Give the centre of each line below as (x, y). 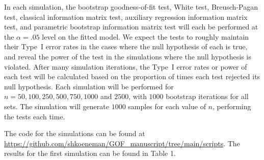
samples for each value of (167, 106)
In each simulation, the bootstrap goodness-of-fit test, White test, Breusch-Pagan (131, 7)
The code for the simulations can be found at (75, 133)
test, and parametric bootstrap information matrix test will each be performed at (131, 27)
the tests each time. (35, 116)
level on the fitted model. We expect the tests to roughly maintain (146, 36)
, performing (232, 106)
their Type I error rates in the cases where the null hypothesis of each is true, (126, 46)
